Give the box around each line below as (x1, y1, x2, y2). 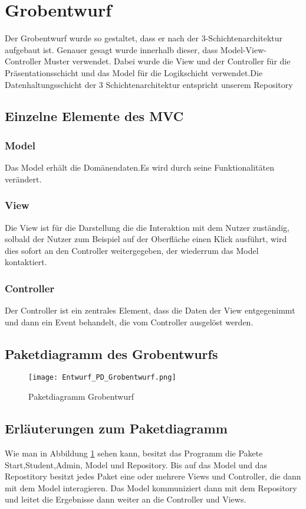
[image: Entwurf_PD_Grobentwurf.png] (28, 373, 176, 382)
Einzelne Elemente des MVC (5, 107, 184, 125)
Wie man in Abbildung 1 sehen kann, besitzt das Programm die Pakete (5, 446, 263, 459)
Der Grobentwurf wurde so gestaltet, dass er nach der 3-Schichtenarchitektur (5, 32, 283, 44)
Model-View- (220, 43, 266, 56)
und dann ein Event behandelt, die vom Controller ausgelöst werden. (5, 315, 254, 328)
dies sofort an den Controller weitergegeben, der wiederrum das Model (5, 244, 259, 256)
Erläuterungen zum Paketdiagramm (5, 419, 228, 438)
